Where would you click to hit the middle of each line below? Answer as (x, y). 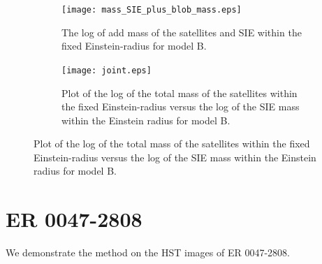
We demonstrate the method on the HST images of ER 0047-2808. (148, 252)
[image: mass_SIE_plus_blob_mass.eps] (152, 10)
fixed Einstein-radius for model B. (134, 46)
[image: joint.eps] (107, 70)
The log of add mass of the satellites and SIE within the (182, 32)
